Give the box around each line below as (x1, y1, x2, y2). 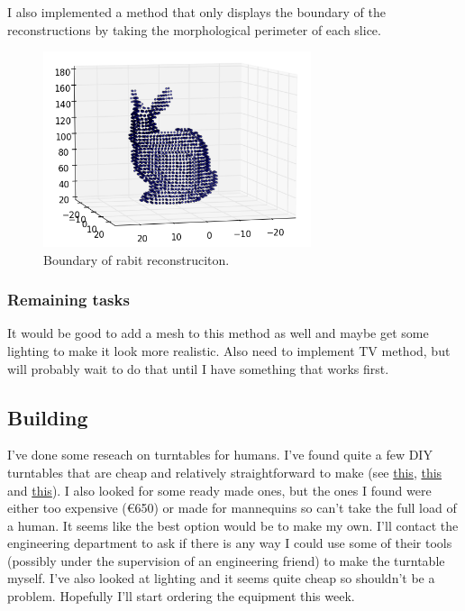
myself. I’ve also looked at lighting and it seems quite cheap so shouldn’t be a (7, 569, 435, 588)
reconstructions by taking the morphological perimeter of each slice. (7, 20, 381, 39)
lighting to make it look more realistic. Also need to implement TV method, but (7, 341, 451, 360)
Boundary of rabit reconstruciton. (43, 250, 230, 269)
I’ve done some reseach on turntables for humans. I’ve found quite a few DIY (7, 445, 433, 464)
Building (7, 403, 88, 431)
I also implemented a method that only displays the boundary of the (7, 3, 386, 21)
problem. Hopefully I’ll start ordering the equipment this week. (7, 587, 355, 606)
